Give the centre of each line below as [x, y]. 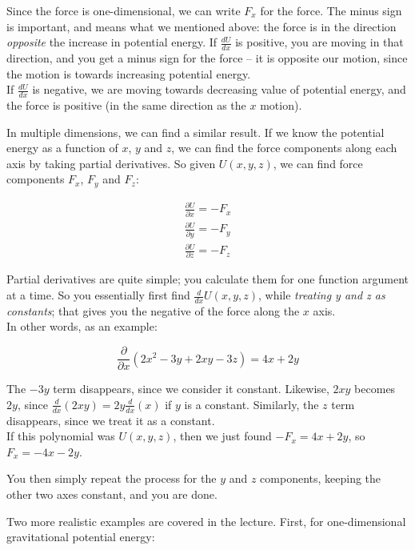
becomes [375, 389]
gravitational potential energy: [81, 537]
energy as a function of [62, 148]
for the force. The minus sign [331, 10]
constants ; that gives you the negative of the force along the [153, 310]
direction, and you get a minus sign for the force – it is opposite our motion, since [207, 58]
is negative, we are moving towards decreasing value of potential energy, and [219, 89]
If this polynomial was [61, 436]
